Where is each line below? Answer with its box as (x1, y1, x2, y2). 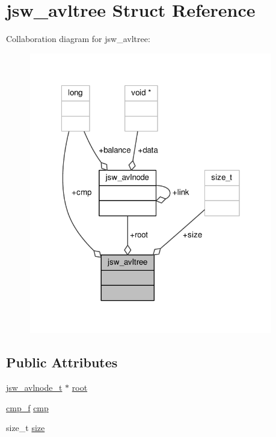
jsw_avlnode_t (6, 381, 63, 394)
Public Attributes (6, 353, 118, 372)
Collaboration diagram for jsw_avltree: (6, 32, 150, 45)
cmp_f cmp (6, 401, 49, 414)
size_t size (6, 421, 45, 434)
